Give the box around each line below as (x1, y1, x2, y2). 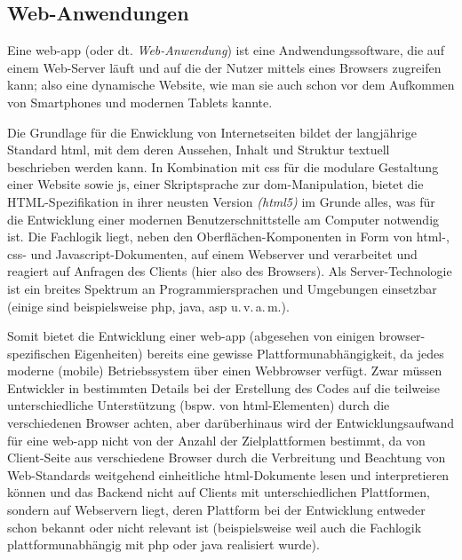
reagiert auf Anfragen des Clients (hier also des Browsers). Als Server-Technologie (7, 262, 452, 280)
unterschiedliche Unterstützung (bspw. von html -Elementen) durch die (7, 396, 390, 414)
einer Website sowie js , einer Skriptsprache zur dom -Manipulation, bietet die (7, 175, 424, 193)
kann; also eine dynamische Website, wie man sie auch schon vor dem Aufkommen (7, 75, 455, 94)
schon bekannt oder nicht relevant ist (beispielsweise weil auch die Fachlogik (7, 517, 422, 536)
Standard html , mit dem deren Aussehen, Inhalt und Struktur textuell (7, 140, 390, 159)
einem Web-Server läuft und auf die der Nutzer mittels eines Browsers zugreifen (7, 58, 442, 76)
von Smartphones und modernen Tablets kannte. (7, 92, 273, 111)
